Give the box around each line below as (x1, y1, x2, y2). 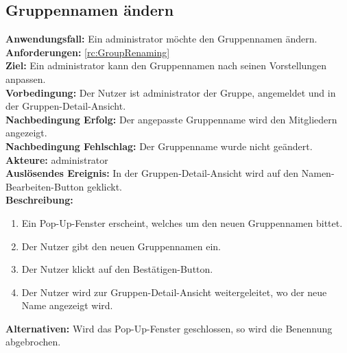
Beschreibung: (5, 193, 73, 207)
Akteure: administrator (5, 152, 108, 167)
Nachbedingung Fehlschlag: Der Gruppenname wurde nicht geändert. (5, 138, 313, 153)
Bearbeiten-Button (5, 179, 84, 193)
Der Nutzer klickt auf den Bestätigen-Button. (21, 262, 213, 276)
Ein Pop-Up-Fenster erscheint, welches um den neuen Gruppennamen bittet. (21, 215, 343, 230)
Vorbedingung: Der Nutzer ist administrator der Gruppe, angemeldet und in (5, 85, 336, 99)
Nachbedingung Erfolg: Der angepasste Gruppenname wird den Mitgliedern (5, 112, 337, 126)
